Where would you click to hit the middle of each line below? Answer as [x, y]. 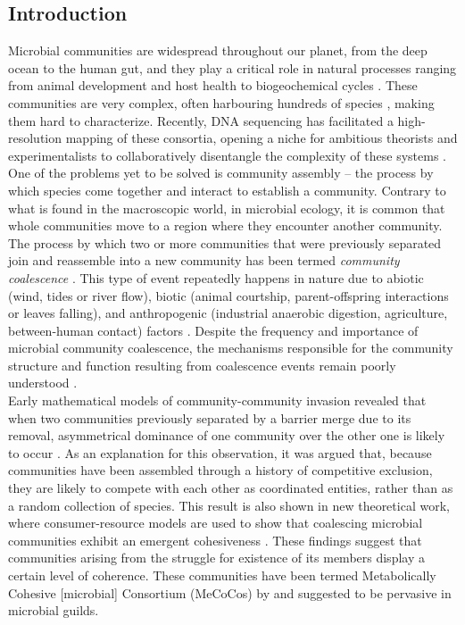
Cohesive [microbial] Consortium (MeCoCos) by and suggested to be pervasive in [230, 592]
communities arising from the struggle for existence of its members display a [216, 558]
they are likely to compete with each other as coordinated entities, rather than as [231, 488]
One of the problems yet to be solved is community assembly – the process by [221, 173]
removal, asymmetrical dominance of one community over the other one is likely [227, 435]
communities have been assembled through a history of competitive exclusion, [220, 470]
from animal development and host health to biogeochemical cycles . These [213, 85]
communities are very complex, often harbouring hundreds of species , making [221, 102]
